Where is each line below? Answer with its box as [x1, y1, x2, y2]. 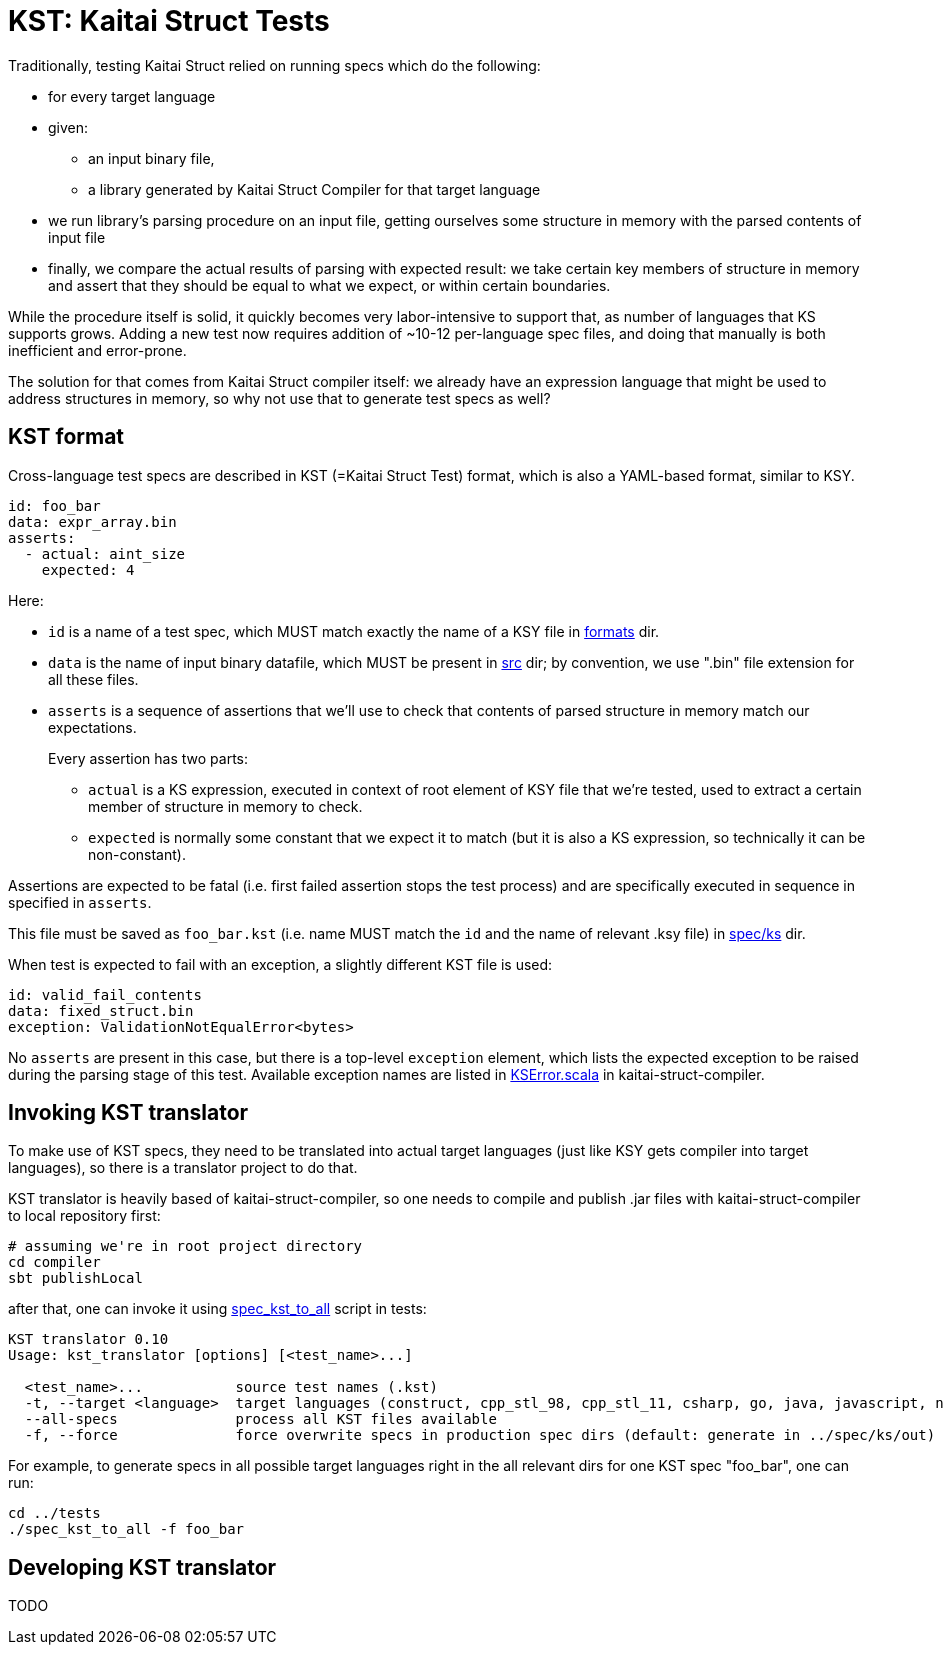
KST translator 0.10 [8, 1331, 169, 1348]
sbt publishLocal [8, 1270, 143, 1287]
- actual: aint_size [24, 545, 186, 562]
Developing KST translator [8, 1554, 277, 1580]
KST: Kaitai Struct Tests [8, 4, 330, 38]
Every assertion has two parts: [48, 749, 249, 767]
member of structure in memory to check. [88, 797, 363, 815]
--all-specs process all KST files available [24, 1411, 497, 1428]
